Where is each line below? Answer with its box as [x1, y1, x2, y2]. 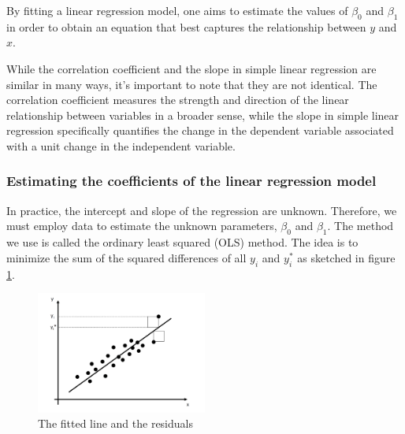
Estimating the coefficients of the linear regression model [6, 171, 377, 191]
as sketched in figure [297, 249, 396, 265]
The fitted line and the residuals [38, 415, 193, 432]
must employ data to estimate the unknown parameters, [6, 217, 277, 234]
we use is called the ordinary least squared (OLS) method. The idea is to [6, 234, 359, 250]
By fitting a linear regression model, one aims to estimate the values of [6, 2, 348, 18]
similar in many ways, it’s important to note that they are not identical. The [6, 76, 377, 92]
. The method [327, 217, 394, 234]
